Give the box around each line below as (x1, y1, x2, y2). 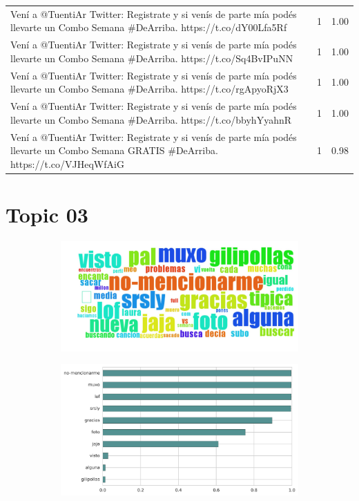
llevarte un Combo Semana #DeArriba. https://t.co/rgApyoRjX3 (10, 82, 289, 96)
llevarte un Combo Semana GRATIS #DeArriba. (10, 143, 218, 158)
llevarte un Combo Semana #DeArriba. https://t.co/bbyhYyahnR (10, 112, 292, 126)
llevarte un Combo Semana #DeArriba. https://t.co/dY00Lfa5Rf (10, 20, 287, 35)
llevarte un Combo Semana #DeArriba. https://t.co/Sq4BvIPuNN (10, 50, 293, 65)
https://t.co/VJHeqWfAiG (10, 156, 124, 171)
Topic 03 (6, 200, 88, 228)
